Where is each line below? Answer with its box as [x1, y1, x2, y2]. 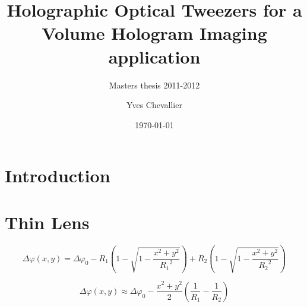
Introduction [5, 163, 110, 188]
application [108, 44, 201, 68]
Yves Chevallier [126, 99, 182, 111]
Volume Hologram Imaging [42, 21, 267, 45]
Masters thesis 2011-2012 [109, 78, 200, 91]
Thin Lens [5, 210, 90, 234]
